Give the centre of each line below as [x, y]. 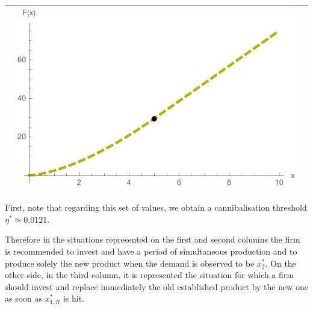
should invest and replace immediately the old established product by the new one [156, 286]
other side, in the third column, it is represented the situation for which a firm [150, 275]
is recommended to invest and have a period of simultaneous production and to [151, 251]
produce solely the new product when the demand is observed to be [130, 263]
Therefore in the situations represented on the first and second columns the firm [153, 239]
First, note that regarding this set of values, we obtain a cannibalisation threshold [156, 207]
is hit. [73, 298]
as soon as [24, 298]
